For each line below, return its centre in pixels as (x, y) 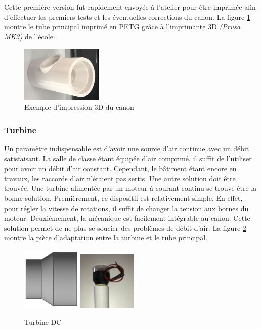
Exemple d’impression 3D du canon (79, 107)
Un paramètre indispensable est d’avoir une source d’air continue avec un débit (127, 149)
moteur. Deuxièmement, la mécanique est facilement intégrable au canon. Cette (127, 218)
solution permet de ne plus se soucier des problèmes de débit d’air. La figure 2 (125, 228)
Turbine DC (43, 322)
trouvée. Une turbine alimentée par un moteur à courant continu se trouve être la (130, 188)
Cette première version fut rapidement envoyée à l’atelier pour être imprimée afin (130, 7)
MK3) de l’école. (30, 36)
